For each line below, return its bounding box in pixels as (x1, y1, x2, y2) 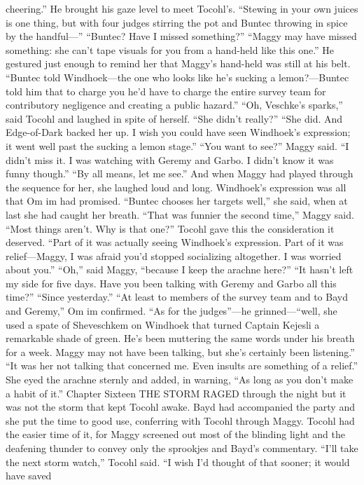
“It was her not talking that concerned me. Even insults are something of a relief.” (6, 358, 358, 373)
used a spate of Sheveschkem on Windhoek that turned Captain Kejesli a (6, 317, 320, 332)
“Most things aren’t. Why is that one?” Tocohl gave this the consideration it (6, 221, 335, 235)
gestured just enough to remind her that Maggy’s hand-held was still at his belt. (6, 56, 351, 71)
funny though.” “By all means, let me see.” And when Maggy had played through (6, 166, 353, 181)
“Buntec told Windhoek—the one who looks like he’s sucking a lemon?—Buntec (6, 69, 349, 84)
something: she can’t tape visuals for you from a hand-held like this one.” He (6, 42, 335, 57)
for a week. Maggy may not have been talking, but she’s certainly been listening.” (6, 344, 355, 359)
